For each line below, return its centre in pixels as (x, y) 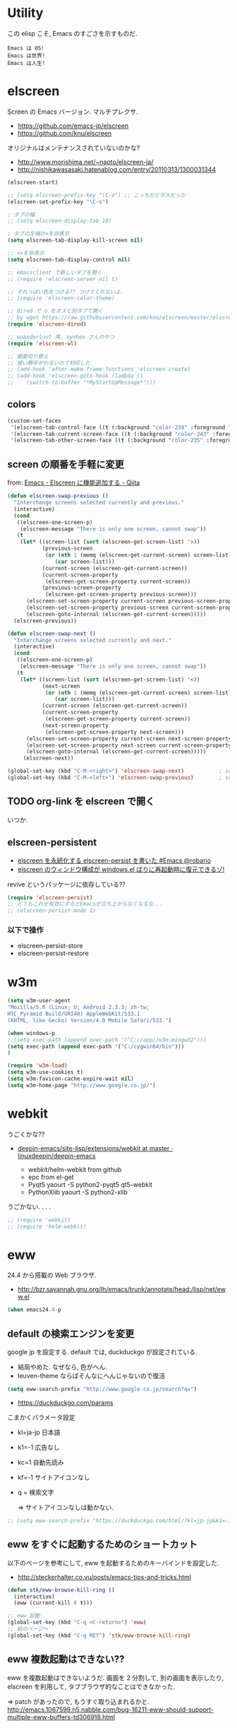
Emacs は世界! (26, 55)
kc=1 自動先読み (41, 1462)
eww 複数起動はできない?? (66, 1659)
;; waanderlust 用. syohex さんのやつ (61, 337)
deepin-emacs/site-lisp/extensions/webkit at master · (95, 1148)
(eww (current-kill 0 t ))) (53, 1603)
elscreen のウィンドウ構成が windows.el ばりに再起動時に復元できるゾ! (121, 869)
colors (22, 404)
